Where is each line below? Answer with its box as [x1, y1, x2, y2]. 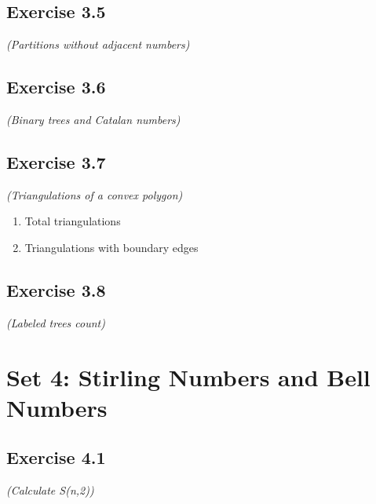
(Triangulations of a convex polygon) [6, 186, 183, 203]
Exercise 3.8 [6, 277, 106, 301]
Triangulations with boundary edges [24, 239, 199, 255]
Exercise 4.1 [6, 445, 106, 469]
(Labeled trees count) [6, 314, 105, 331]
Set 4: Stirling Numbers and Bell [6, 360, 371, 393]
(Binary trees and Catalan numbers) [6, 111, 181, 127]
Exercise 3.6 [6, 75, 106, 99]
